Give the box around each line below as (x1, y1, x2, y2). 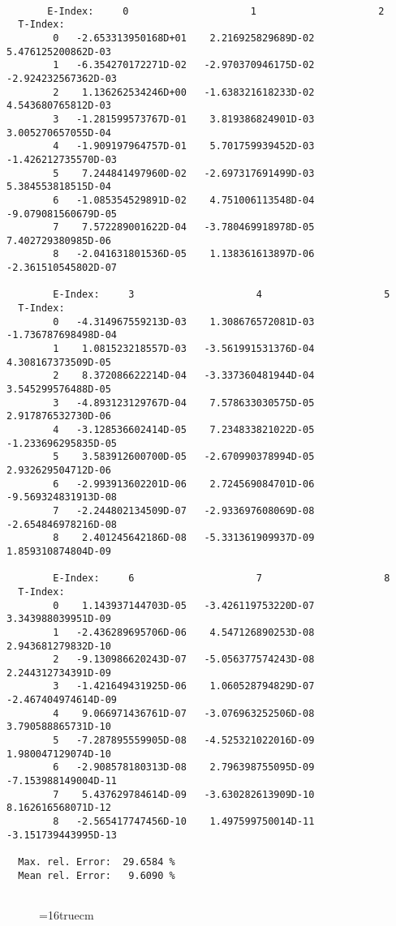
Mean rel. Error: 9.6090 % (18, 869, 175, 881)
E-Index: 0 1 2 (47, 5, 385, 17)
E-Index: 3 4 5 (53, 289, 390, 301)
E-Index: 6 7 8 (53, 572, 390, 585)
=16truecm (39, 906, 94, 923)
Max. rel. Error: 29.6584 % (18, 856, 175, 868)
